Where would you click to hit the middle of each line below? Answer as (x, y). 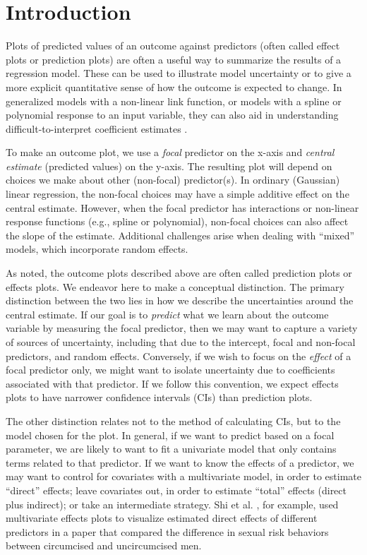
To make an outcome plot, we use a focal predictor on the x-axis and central (170, 152)
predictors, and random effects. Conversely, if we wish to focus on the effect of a (179, 356)
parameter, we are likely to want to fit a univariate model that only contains (171, 449)
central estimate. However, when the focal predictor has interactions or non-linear (182, 207)
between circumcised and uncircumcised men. (104, 545)
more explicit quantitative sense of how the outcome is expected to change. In (174, 86)
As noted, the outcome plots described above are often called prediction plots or (179, 273)
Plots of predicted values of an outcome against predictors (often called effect (173, 46)
